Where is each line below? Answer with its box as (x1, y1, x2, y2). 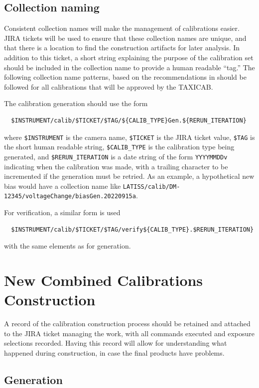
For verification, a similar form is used (4, 207, 121, 218)
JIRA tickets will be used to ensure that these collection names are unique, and (4, 32, 247, 43)
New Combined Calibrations (4, 269, 203, 290)
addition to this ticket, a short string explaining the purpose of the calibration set (4, 52, 254, 62)
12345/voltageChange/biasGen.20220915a (4, 193, 136, 200)
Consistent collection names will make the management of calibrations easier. (4, 23, 240, 33)
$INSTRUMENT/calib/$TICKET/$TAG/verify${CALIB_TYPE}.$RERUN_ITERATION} (11, 226, 254, 233)
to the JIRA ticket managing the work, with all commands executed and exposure (4, 328, 255, 338)
